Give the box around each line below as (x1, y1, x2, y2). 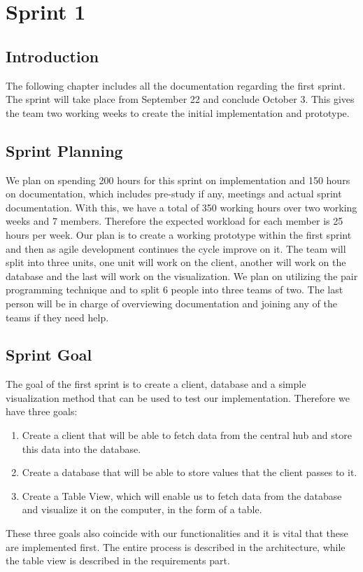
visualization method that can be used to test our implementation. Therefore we (6, 390, 350, 405)
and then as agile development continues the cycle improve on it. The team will (6, 241, 346, 256)
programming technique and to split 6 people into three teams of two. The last (6, 282, 343, 297)
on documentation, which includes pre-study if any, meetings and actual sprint (6, 186, 342, 201)
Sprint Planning (6, 139, 123, 161)
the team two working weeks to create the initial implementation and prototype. (6, 105, 350, 120)
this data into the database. (22, 441, 141, 456)
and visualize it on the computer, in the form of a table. (22, 502, 262, 517)
